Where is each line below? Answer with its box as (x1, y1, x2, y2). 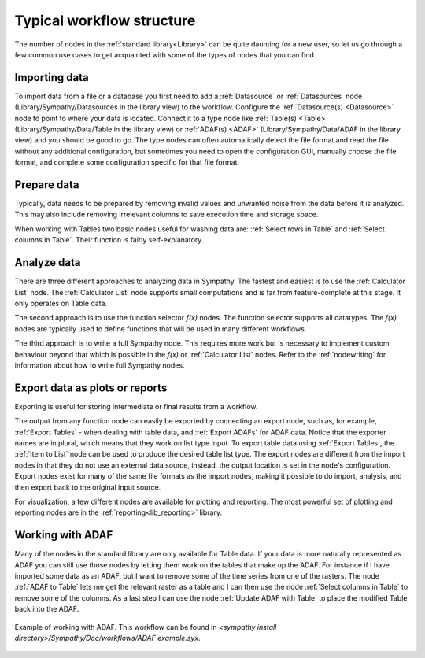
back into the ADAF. (14, 604, 79, 614)
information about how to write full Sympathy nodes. (14, 360, 185, 370)
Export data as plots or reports (14, 381, 168, 394)
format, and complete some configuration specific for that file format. (14, 157, 240, 167)
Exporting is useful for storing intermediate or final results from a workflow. (14, 401, 258, 411)
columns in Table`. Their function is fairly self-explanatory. (14, 235, 204, 245)
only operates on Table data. (14, 298, 108, 308)
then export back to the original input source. (14, 482, 161, 492)
